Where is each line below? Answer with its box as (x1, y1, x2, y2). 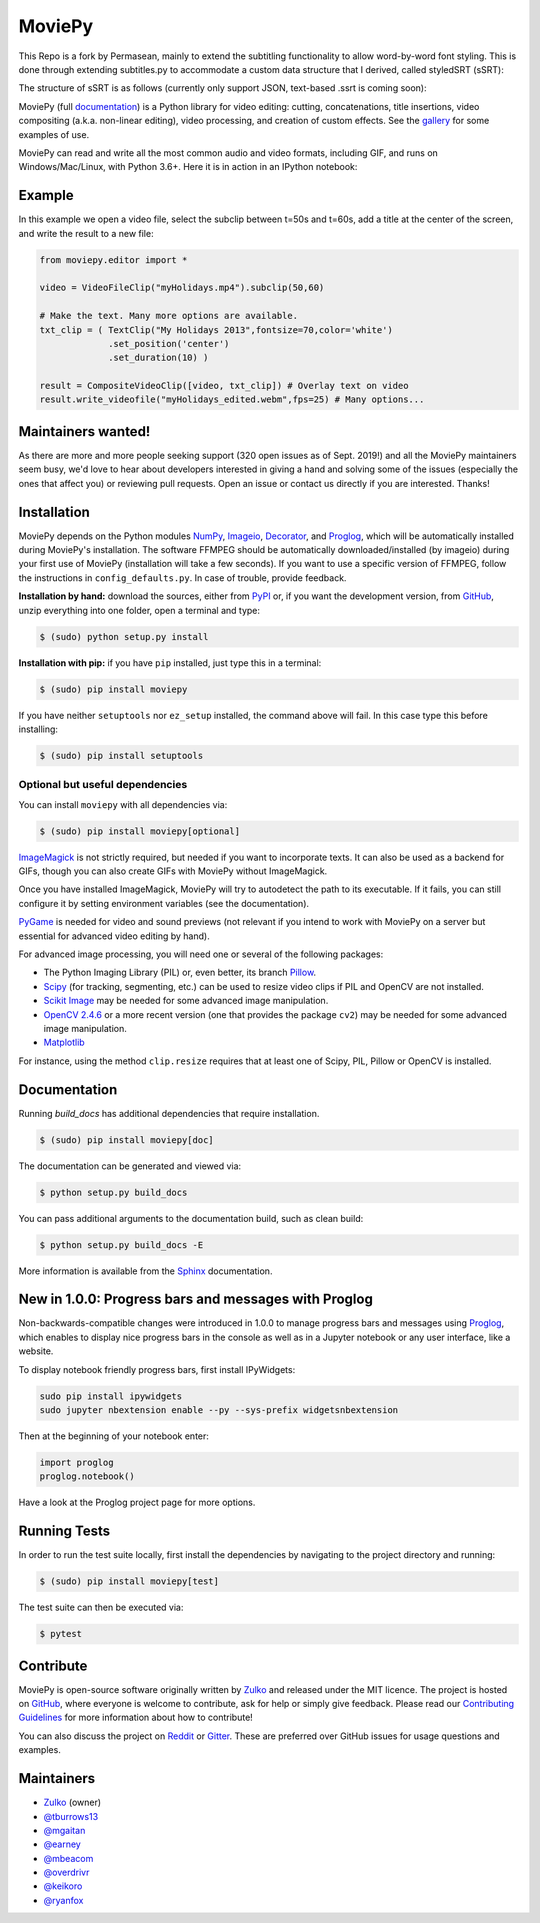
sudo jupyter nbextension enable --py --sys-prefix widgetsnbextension (39, 1404, 399, 1415)
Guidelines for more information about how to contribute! (18, 1711, 254, 1724)
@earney (43, 1838, 82, 1850)
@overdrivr (43, 1866, 90, 1879)
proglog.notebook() (39, 1471, 135, 1482)
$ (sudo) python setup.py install (39, 631, 209, 642)
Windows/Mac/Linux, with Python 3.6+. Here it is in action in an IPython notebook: (18, 161, 358, 173)
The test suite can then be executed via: (18, 1601, 184, 1614)
